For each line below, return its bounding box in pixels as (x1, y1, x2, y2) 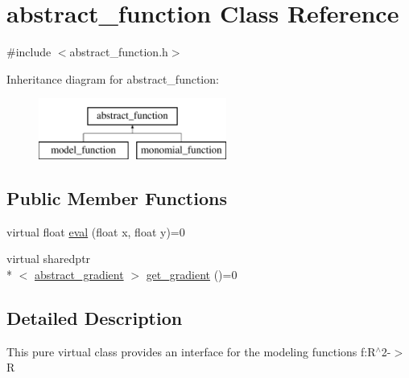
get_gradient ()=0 (146, 265, 238, 282)
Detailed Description (6, 305, 183, 330)
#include (6, 43, 52, 60)
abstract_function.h (69, 43, 168, 60)
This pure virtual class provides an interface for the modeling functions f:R (6, 343, 376, 360)
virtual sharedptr (6, 250, 91, 267)
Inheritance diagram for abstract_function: (6, 70, 219, 87)
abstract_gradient (35, 265, 124, 282)
